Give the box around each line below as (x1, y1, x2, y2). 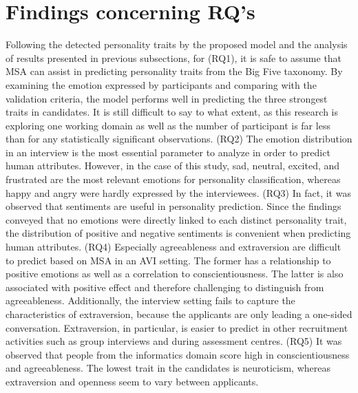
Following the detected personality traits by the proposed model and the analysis (6, 37, 348, 52)
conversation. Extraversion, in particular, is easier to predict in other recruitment (6, 320, 348, 334)
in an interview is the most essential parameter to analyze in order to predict (6, 145, 330, 159)
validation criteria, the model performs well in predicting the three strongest (6, 91, 328, 105)
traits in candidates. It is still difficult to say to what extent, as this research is (6, 105, 338, 119)
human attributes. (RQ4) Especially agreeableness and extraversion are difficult (6, 240, 341, 254)
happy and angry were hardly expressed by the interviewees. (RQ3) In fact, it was (6, 185, 351, 200)
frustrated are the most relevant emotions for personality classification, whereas (6, 172, 341, 187)
